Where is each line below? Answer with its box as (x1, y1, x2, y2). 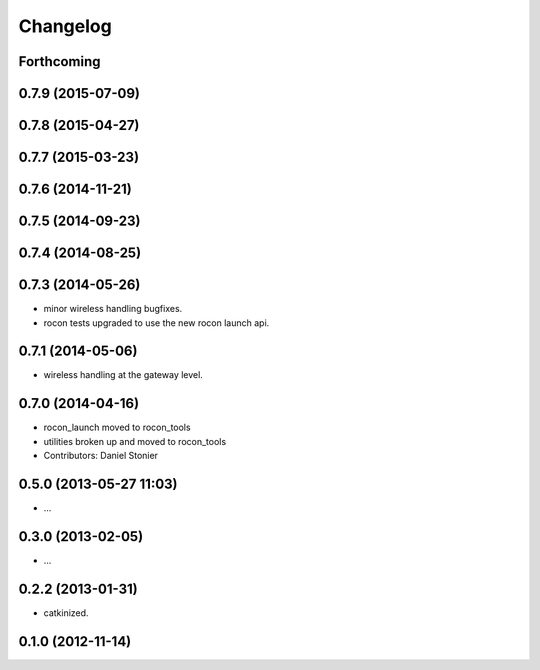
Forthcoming (18, 53, 101, 70)
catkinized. (43, 606, 89, 619)
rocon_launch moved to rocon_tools (43, 421, 191, 434)
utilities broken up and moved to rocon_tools (43, 435, 227, 447)
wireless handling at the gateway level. (43, 369, 204, 381)
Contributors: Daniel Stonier (43, 450, 159, 462)
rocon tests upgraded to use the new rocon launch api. (43, 316, 270, 329)
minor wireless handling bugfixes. (43, 303, 183, 315)
